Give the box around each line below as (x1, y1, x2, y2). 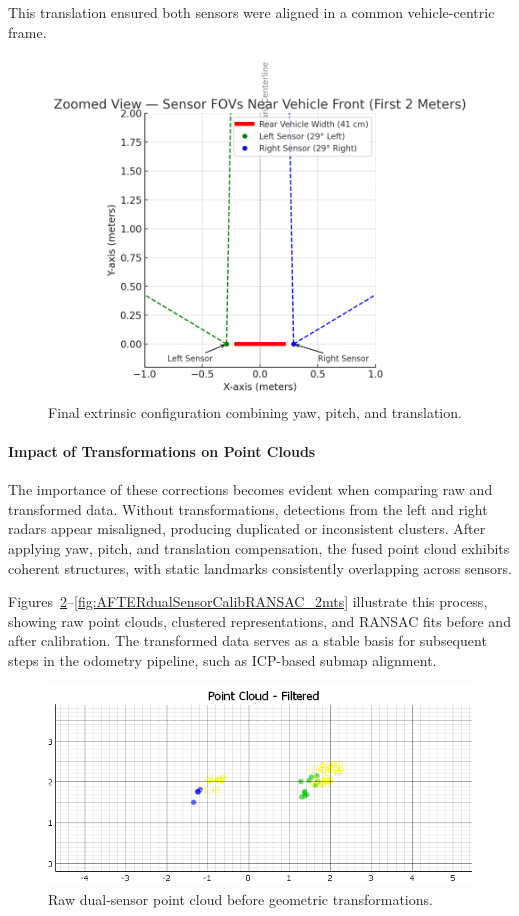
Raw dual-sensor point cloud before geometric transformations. (48, 888, 433, 909)
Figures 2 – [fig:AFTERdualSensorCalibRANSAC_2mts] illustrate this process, (8, 591, 488, 612)
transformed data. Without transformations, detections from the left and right (8, 498, 488, 519)
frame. (8, 21, 47, 42)
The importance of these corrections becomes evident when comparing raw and (8, 479, 493, 500)
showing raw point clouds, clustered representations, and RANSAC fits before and (8, 610, 511, 631)
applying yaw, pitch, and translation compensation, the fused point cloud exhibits (8, 538, 510, 558)
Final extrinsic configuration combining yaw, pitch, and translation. (48, 401, 462, 422)
